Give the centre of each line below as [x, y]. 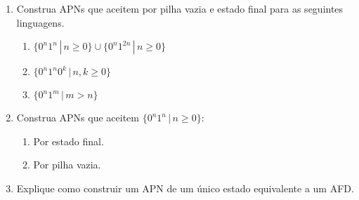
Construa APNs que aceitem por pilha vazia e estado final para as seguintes [180, 8]
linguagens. [40, 22]
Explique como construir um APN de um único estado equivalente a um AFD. [185, 188]
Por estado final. [68, 141]
